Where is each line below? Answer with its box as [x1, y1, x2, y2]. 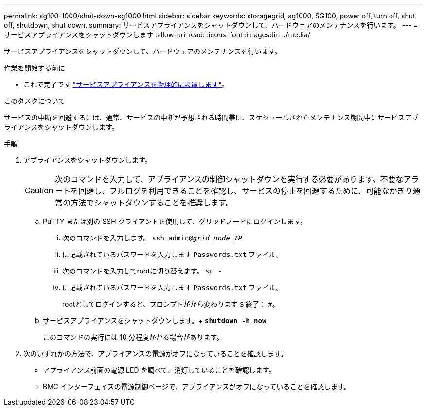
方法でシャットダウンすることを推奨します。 [71, 198, 233, 207]
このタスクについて [4, 97, 65, 105]
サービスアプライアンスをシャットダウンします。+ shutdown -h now [43, 316, 266, 325]
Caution [25, 186, 53, 195]
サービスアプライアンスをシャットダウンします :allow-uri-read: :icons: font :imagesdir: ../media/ [4, 31, 310, 39]
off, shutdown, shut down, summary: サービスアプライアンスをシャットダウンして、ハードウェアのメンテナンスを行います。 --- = [4, 21, 418, 29]
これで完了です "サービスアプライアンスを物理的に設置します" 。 [23, 80, 229, 88]
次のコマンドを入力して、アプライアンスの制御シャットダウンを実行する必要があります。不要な [55, 174, 404, 184]
